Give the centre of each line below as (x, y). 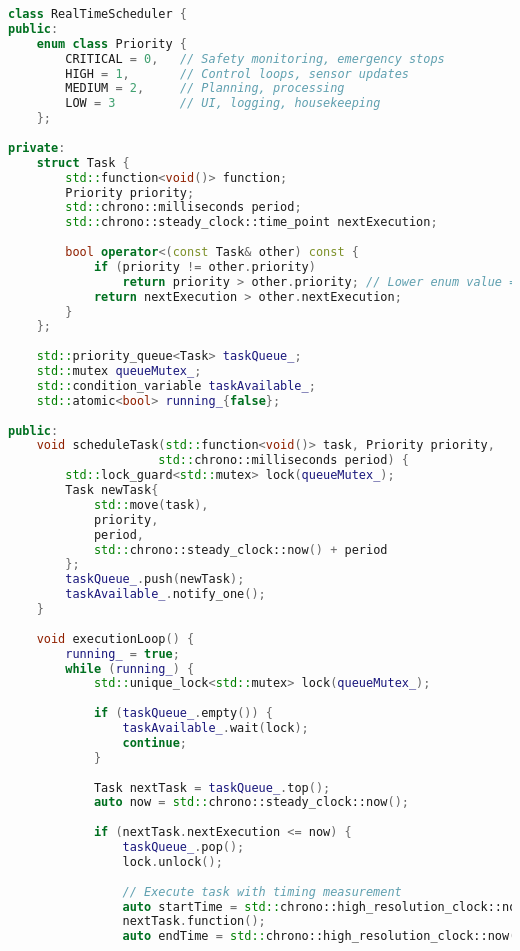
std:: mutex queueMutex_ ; (119, 371)
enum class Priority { (112, 43)
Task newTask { (112, 490)
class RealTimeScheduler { (97, 14)
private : (37, 147)
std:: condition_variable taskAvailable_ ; (176, 385)
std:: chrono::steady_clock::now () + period (240, 549)
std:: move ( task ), (151, 504)
